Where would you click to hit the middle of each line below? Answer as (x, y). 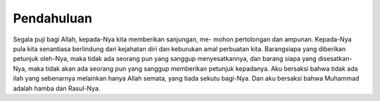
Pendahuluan (53, 18)
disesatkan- (335, 59)
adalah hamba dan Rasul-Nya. (57, 88)
